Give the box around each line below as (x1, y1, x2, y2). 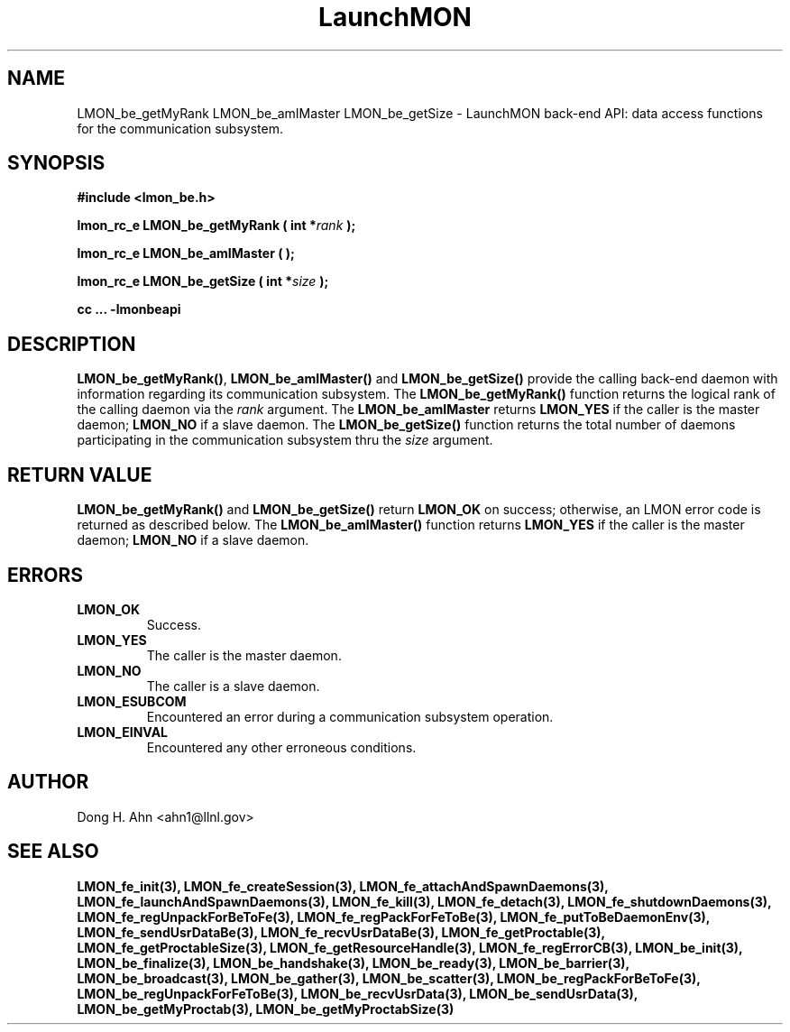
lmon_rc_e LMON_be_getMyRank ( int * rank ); (77, 217, 356, 234)
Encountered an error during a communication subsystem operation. (146, 708, 554, 724)
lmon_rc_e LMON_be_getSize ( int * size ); (77, 273, 329, 290)
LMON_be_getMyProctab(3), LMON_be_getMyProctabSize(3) (77, 1000, 455, 1017)
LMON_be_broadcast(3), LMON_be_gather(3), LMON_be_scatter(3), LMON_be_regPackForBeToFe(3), (77, 970, 701, 986)
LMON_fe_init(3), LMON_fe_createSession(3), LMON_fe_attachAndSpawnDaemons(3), (77, 878, 609, 894)
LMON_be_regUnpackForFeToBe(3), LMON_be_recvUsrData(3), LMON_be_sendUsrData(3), (77, 985, 638, 1001)
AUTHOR (7, 770, 89, 794)
